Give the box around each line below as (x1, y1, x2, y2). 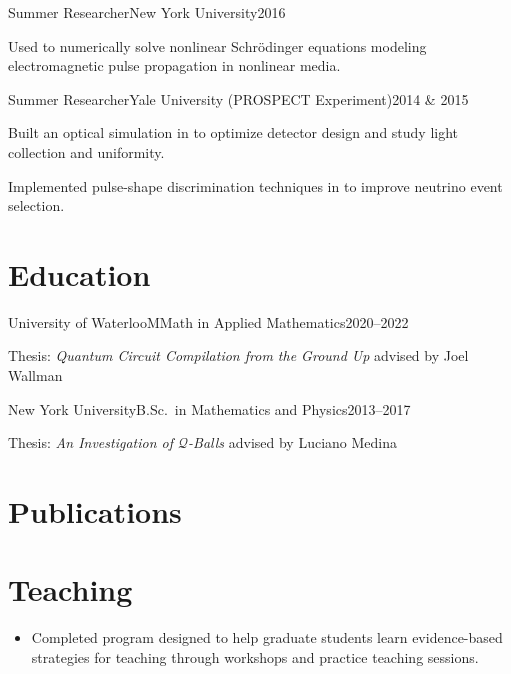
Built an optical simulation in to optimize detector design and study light (8, 122, 459, 143)
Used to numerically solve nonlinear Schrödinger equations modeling (8, 35, 427, 56)
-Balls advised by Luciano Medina (188, 432, 398, 453)
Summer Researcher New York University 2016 (8, 2, 286, 22)
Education (8, 253, 151, 294)
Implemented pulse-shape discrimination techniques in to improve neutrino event (8, 175, 503, 196)
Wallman (8, 365, 63, 386)
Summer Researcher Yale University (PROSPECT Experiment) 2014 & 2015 (8, 88, 469, 109)
